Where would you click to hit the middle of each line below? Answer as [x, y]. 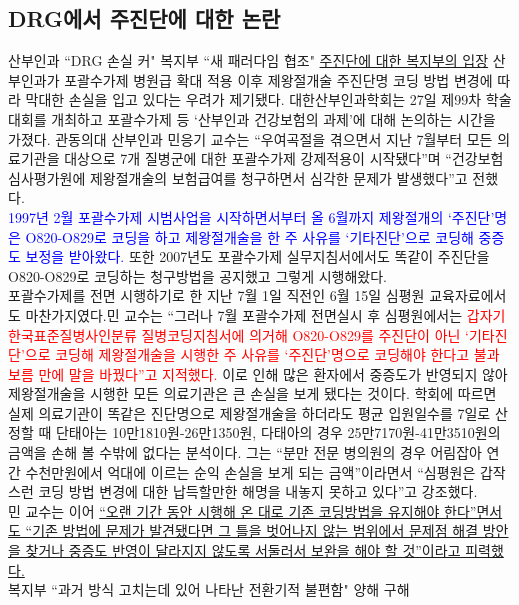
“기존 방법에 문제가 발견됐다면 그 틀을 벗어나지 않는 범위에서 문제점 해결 [252, 530]
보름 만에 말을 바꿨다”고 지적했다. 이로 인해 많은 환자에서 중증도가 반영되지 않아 [258, 373]
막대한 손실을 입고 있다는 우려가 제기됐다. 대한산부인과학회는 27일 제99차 [253, 99]
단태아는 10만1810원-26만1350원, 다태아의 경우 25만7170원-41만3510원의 [278, 432]
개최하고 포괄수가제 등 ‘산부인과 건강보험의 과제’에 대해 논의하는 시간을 [273, 118]
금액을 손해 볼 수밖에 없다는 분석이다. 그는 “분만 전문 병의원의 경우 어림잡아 [245, 452]
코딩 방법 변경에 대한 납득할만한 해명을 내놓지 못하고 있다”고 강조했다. [258, 491]
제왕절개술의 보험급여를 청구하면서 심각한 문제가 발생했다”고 [278, 177]
